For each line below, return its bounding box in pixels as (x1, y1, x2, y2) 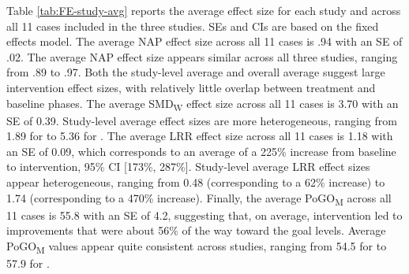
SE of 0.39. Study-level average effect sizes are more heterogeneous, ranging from (6, 112, 397, 128)
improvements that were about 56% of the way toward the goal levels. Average (6, 222, 386, 239)
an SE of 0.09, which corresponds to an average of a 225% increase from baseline (6, 143, 396, 159)
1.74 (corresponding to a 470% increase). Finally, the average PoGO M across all (6, 189, 392, 208)
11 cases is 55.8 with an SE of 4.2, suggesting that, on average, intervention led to (6, 206, 403, 223)
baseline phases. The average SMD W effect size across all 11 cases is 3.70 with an (6, 94, 399, 113)
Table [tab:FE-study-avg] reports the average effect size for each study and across (6, 2, 401, 18)
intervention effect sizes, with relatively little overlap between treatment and (6, 79, 376, 95)
